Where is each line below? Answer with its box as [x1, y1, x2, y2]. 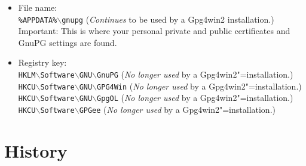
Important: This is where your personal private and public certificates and [18, 24, 290, 37]
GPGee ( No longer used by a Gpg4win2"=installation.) [79, 103, 276, 115]
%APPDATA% [18, 16, 57, 24]
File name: [18, 1, 57, 13]
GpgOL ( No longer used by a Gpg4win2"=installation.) [97, 91, 293, 104]
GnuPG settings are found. [18, 36, 117, 48]
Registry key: [18, 56, 67, 69]
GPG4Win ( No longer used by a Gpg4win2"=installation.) [97, 79, 302, 92]
